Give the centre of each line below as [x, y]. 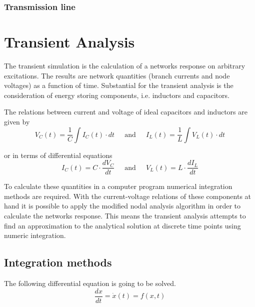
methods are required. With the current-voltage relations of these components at [128, 196]
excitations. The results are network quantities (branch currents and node [117, 75]
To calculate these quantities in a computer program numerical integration [118, 186]
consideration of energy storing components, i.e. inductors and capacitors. [117, 95]
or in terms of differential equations [58, 155]
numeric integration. [35, 235]
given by [17, 121]
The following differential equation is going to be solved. [90, 283]
